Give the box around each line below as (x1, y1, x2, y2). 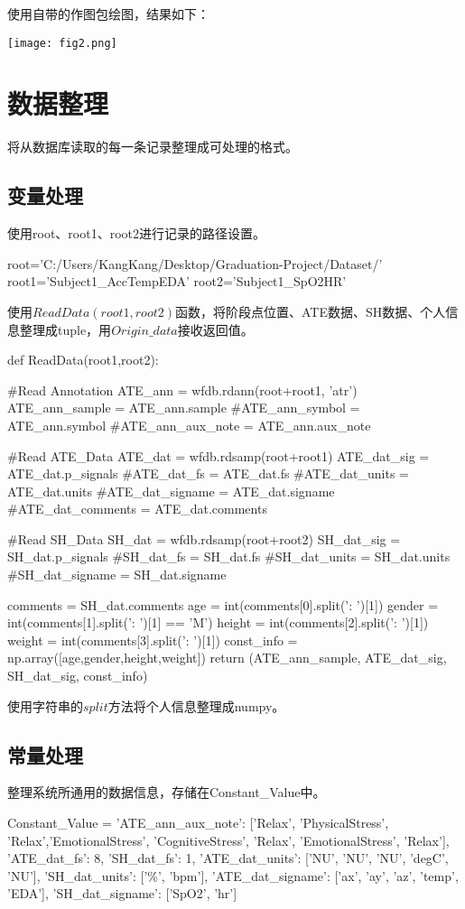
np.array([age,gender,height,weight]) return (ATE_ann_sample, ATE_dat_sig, (7, 648, 447, 667)
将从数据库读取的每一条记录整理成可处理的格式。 (7, 137, 298, 156)
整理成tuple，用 (19, 320, 112, 339)
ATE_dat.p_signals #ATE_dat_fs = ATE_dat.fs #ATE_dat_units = (7, 464, 409, 483)
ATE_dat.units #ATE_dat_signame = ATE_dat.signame (7, 481, 335, 500)
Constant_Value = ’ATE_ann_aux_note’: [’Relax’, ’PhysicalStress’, (7, 813, 389, 832)
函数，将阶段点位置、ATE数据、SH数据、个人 (175, 301, 446, 320)
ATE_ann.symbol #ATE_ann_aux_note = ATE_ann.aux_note (7, 415, 371, 434)
